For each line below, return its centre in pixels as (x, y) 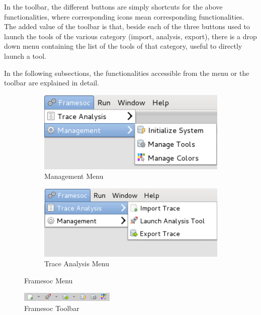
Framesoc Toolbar (52, 308)
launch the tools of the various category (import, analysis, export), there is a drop (130, 36)
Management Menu (74, 176)
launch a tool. (25, 56)
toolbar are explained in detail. (52, 83)
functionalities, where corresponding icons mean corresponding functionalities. (124, 16)
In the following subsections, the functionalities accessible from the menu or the (127, 73)
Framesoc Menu (49, 281)
